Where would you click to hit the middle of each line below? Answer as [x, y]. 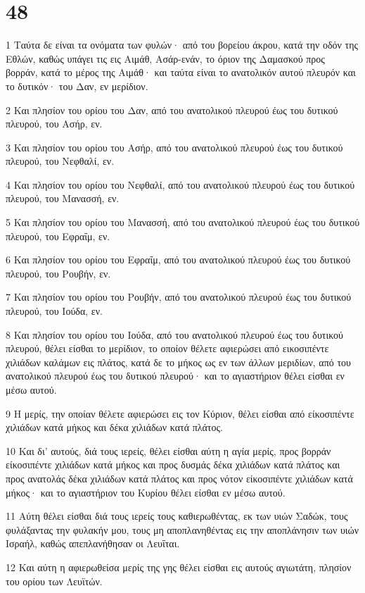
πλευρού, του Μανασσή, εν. [63, 198]
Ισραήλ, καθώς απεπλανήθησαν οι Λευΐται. [93, 543]
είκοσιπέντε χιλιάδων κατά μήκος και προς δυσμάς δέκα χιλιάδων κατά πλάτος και [173, 464]
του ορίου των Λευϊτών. [54, 581]
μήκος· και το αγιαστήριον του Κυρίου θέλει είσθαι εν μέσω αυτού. [146, 492]
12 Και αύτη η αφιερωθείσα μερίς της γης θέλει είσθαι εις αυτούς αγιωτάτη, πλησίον [179, 567]
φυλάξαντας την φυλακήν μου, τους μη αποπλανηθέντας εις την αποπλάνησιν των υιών [182, 529]
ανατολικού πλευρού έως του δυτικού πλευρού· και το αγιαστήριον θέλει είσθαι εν [175, 376]
